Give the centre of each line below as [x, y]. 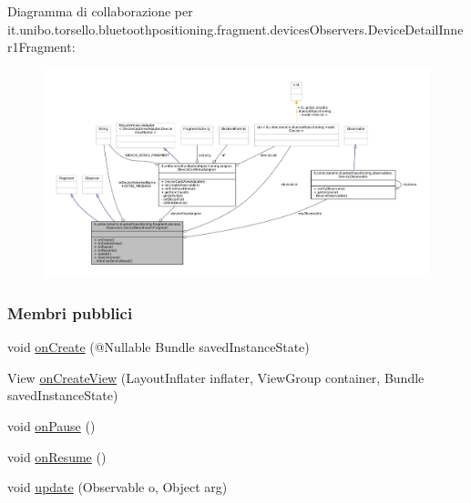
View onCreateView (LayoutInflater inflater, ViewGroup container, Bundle [216, 377]
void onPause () [51, 425]
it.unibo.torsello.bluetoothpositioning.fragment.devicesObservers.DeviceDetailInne [235, 29]
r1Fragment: [41, 47]
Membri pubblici [70, 312]
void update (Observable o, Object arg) [118, 487]
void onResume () [57, 456]
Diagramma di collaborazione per [100, 11]
